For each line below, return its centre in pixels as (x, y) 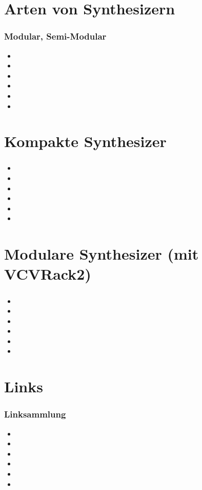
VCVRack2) (48, 274)
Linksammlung (35, 414)
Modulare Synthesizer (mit (102, 254)
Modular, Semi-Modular (55, 36)
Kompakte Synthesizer (85, 141)
